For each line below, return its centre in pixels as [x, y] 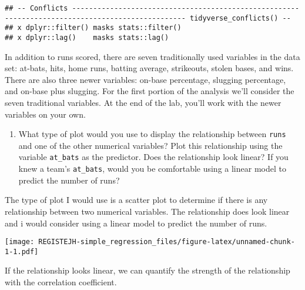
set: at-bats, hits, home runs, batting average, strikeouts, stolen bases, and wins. [149, 68]
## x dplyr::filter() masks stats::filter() [93, 28]
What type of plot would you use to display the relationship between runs [152, 134]
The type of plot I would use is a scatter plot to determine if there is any [136, 200]
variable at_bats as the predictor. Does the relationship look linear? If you [153, 157]
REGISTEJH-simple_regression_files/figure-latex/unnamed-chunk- [167, 242]
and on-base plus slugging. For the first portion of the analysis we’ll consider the [150, 91]
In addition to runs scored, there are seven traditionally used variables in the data [152, 56]
